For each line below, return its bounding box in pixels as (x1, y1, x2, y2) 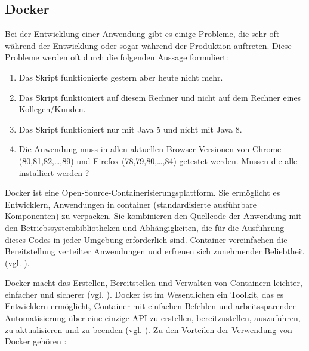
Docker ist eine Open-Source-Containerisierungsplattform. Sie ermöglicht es (5, 186, 280, 199)
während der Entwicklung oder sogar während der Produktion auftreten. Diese (5, 39, 292, 51)
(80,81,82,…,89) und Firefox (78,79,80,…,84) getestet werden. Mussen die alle (18, 154, 298, 167)
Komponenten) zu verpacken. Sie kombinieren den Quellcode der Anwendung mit (5, 210, 302, 222)
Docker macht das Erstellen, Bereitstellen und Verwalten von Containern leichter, (5, 276, 302, 289)
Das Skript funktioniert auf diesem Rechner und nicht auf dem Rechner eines (18, 91, 301, 103)
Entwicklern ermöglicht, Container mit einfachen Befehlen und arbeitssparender (5, 300, 296, 312)
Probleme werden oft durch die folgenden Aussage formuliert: (5, 51, 228, 63)
